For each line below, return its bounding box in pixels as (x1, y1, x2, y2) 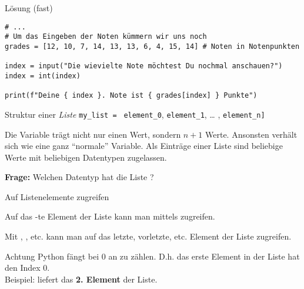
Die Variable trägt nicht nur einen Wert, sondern (5, 128, 181, 140)
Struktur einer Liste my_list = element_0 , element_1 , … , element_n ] (5, 108, 265, 120)
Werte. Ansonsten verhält (205, 128, 298, 140)
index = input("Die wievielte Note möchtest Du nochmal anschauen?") (5, 62, 283, 71)
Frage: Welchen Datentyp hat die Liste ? (5, 171, 154, 183)
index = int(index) (5, 71, 81, 80)
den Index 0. (5, 261, 50, 274)
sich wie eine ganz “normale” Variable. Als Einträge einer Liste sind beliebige (5, 139, 283, 152)
